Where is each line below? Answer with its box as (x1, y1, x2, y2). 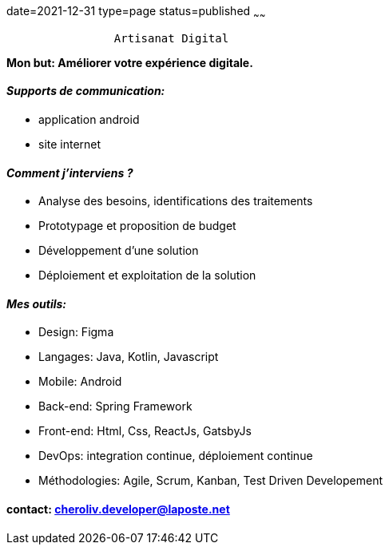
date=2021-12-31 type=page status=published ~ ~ (6, 4, 266, 21)
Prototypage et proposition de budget (38, 219, 236, 233)
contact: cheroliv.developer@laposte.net (6, 502, 230, 517)
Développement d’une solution (38, 244, 199, 258)
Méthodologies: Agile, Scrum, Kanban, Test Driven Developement (38, 474, 383, 488)
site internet (38, 137, 101, 152)
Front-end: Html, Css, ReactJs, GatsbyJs (38, 424, 252, 438)
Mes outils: (6, 296, 67, 311)
